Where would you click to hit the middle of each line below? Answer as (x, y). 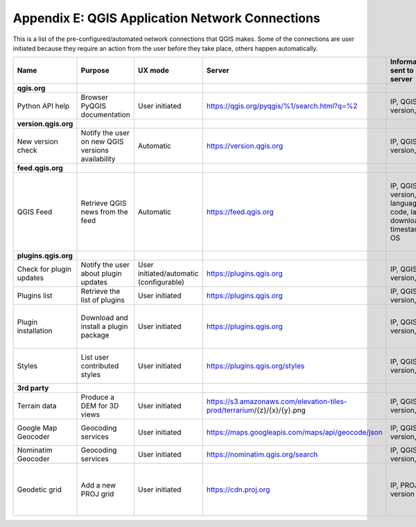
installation (35, 331)
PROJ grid (97, 494)
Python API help (43, 106)
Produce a (97, 397)
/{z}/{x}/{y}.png (280, 410)
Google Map (37, 428)
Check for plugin (44, 269)
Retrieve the (101, 292)
